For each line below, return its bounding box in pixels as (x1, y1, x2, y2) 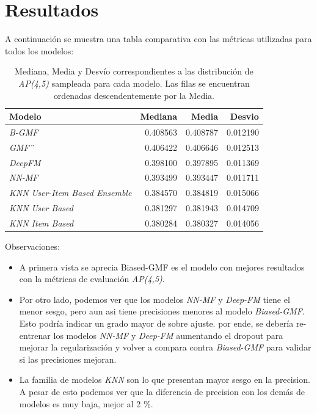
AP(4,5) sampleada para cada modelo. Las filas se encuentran (18, 76, 250, 89)
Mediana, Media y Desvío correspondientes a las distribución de (15, 65, 253, 78)
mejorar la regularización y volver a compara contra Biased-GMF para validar (19, 341, 312, 354)
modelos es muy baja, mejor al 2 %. (19, 397, 153, 410)
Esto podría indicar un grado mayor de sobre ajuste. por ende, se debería (19, 317, 294, 330)
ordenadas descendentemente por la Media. (53, 89, 214, 101)
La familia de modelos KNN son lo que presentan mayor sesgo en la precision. (19, 373, 310, 386)
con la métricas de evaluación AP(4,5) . (19, 272, 165, 285)
